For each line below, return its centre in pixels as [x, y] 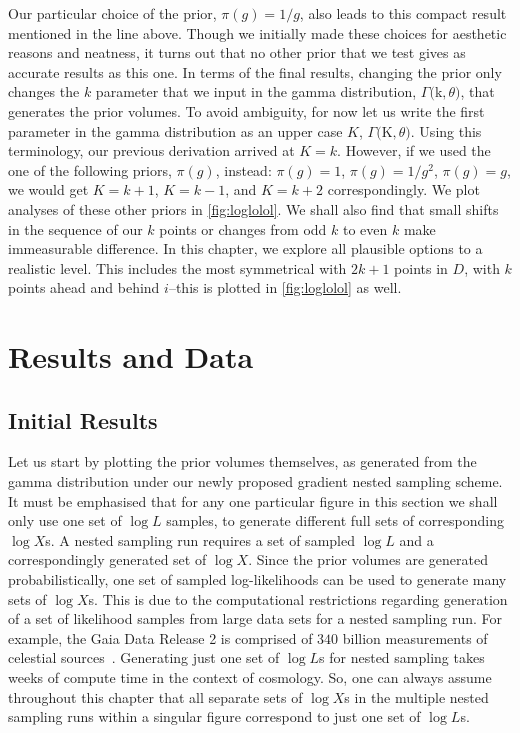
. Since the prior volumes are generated [368, 559]
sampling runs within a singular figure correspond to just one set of [214, 716]
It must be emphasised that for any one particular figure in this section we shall [253, 500]
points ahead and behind [84, 287]
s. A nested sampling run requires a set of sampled [200, 539]
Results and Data [131, 356]
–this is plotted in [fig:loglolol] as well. [285, 287]
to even [365, 228]
